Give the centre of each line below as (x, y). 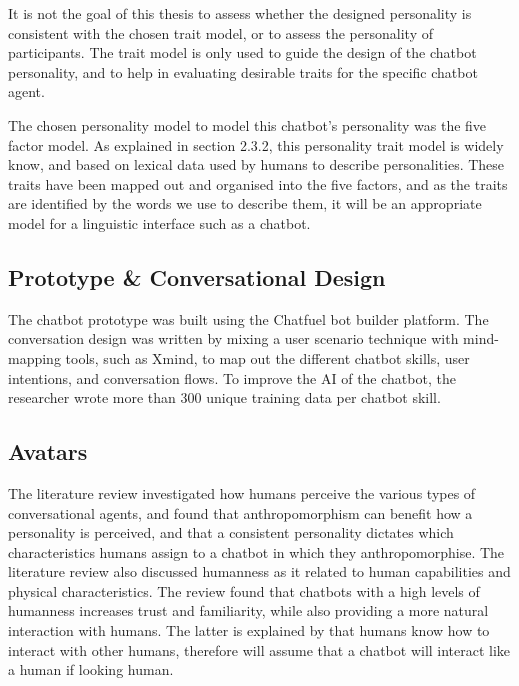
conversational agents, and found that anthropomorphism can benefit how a (240, 512)
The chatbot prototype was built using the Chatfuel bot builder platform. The (248, 318)
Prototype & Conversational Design (197, 276)
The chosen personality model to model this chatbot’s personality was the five (247, 124)
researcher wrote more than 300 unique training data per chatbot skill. (224, 397)
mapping (34, 357)
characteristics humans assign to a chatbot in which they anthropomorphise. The (256, 551)
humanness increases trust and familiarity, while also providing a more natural (248, 610)
